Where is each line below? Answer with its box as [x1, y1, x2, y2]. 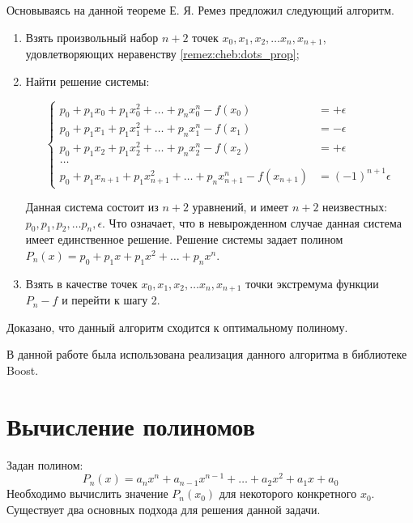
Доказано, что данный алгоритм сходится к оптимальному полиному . [6, 318, 348, 335]
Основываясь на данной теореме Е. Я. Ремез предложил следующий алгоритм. [6, 2, 394, 18]
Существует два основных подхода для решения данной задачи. [6, 501, 321, 518]
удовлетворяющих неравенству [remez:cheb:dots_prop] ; [25, 45, 300, 62]
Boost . [6, 362, 39, 379]
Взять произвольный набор [25, 28, 159, 45]
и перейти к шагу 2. [62, 291, 160, 308]
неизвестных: [322, 198, 388, 215]
